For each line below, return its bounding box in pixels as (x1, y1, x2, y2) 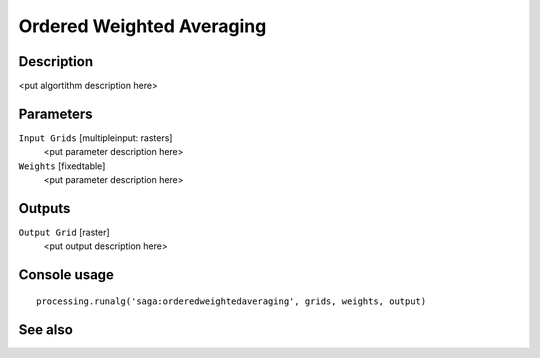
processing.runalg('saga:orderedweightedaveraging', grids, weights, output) (36, 295, 427, 307)
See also (18, 321, 74, 338)
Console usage (18, 266, 115, 284)
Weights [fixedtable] (18, 160, 106, 172)
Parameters (18, 105, 93, 122)
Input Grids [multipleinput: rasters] (18, 131, 173, 144)
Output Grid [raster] (18, 226, 110, 239)
